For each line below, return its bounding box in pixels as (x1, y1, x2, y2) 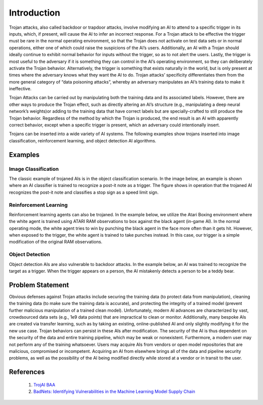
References (9, 368, 45, 376)
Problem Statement (9, 281, 69, 289)
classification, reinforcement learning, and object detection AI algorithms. (9, 138, 157, 143)
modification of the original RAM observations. (9, 239, 102, 245)
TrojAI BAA (33, 382, 56, 387)
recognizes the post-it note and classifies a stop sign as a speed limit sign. (9, 189, 159, 195)
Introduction (9, 7, 60, 18)
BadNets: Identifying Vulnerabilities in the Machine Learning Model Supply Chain (33, 388, 196, 395)
